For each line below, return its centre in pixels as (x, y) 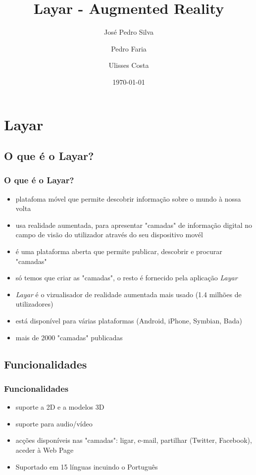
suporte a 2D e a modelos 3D (60, 407)
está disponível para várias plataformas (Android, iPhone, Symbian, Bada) (129, 321)
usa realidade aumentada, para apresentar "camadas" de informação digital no (134, 225)
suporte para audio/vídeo (54, 423)
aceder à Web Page (45, 450)
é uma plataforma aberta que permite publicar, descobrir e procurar (119, 251)
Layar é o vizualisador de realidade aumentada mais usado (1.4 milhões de (128, 294)
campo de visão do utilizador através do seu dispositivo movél (109, 235)
